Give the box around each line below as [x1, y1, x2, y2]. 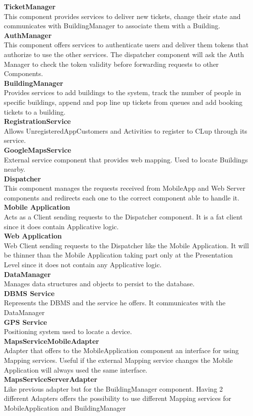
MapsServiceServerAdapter [4, 374, 97, 384]
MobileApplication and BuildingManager [4, 402, 126, 413]
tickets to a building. [4, 106, 66, 117]
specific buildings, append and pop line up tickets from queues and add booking [4, 97, 243, 107]
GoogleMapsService [4, 144, 71, 155]
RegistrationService [4, 116, 71, 126]
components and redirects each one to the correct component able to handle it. [4, 192, 239, 202]
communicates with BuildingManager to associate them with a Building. [4, 20, 220, 31]
